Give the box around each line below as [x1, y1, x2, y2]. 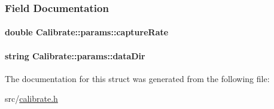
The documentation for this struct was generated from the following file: [5, 72, 270, 84]
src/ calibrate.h [5, 92, 58, 105]
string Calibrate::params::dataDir [5, 49, 145, 62]
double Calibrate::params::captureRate [5, 26, 169, 38]
